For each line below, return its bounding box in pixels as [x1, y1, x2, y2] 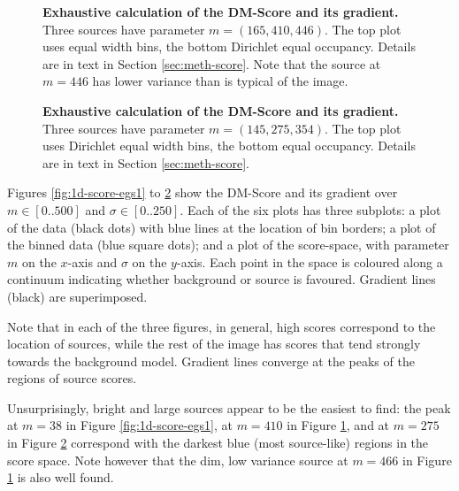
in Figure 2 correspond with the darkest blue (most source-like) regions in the [7, 433, 429, 452]
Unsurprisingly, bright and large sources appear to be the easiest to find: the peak [7, 398, 451, 417]
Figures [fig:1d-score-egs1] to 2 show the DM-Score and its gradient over [7, 183, 398, 202]
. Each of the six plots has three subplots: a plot [180, 200, 441, 219]
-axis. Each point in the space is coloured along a [176, 252, 443, 271]
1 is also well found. [7, 468, 114, 487]
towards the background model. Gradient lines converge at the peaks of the [7, 351, 415, 370]
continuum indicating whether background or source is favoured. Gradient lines [7, 270, 436, 288]
